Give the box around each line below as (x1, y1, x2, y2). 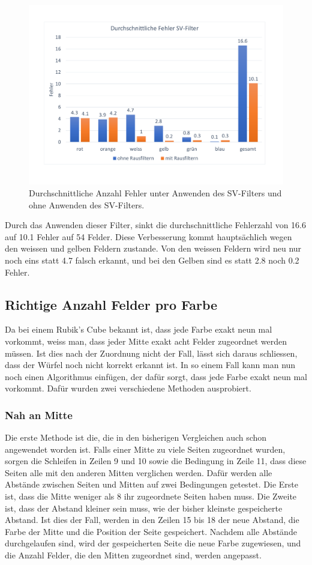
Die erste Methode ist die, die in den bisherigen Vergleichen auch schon (5, 431, 267, 444)
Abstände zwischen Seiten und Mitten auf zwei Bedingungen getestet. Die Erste (5, 478, 298, 491)
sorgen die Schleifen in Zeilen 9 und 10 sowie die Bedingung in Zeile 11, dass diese (5, 455, 307, 467)
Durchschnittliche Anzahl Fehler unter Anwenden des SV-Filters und (29, 186, 282, 199)
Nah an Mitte (5, 407, 73, 422)
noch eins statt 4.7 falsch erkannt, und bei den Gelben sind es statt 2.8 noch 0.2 (5, 253, 299, 266)
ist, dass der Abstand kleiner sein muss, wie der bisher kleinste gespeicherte (5, 501, 283, 514)
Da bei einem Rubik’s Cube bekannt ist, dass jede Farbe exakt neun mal (5, 323, 272, 336)
